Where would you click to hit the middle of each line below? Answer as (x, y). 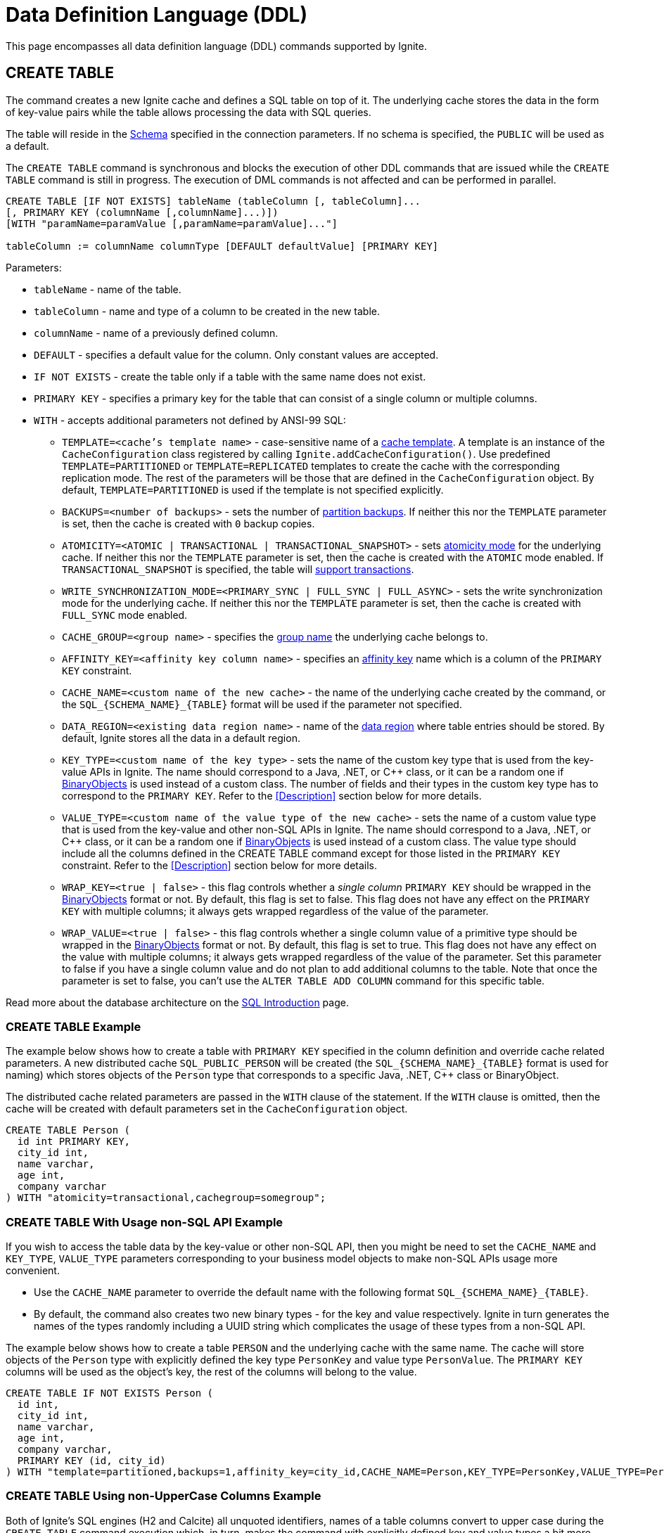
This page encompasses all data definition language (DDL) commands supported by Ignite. (216, 46)
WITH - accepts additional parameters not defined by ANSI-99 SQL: (190, 420)
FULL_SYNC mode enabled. (125, 615)
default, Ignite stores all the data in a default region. (181, 738)
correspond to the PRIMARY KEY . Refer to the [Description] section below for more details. (272, 795)
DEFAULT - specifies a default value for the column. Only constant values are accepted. (236, 354)
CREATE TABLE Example (74, 1026)
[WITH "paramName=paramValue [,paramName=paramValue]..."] (172, 223)
